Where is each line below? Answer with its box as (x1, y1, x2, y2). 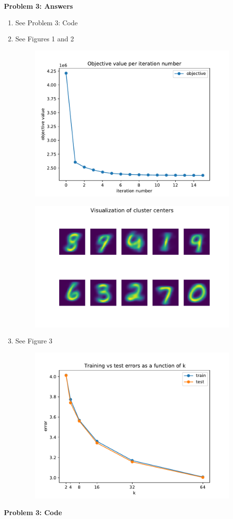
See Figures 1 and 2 (15, 34, 74, 44)
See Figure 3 (15, 336, 52, 346)
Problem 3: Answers (4, 1, 73, 11)
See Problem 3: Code (15, 17, 78, 27)
